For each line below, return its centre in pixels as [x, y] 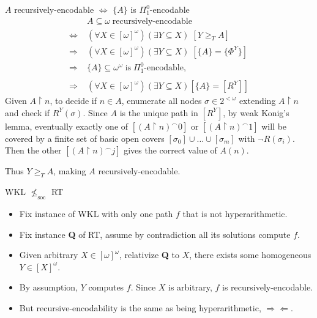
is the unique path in [159, 112]
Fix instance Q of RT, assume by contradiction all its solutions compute [155, 234]
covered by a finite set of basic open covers [85, 138]
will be [274, 126]
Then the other [33, 150]
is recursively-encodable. [268, 287]
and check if [28, 112]
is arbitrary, [190, 287]
